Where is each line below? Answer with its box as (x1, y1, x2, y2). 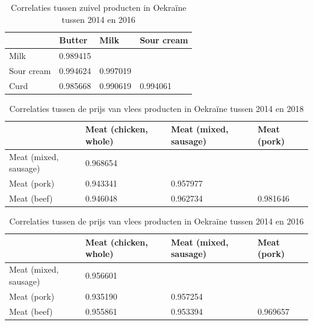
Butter (59, 34, 88, 46)
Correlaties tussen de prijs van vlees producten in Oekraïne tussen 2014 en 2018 (9, 102, 304, 114)
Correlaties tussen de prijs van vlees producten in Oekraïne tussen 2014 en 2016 (9, 215, 304, 227)
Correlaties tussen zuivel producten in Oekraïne (11, 1, 187, 13)
